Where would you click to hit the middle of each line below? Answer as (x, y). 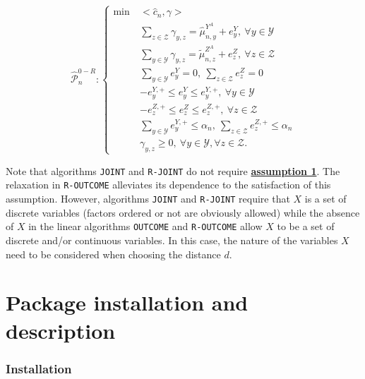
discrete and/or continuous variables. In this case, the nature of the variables (172, 240)
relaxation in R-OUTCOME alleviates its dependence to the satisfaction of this (168, 185)
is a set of (325, 199)
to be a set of (306, 226)
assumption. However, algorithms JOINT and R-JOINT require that (148, 199)
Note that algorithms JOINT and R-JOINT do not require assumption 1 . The (173, 170)
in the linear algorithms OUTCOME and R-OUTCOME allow (145, 226)
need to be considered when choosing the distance (113, 254)
